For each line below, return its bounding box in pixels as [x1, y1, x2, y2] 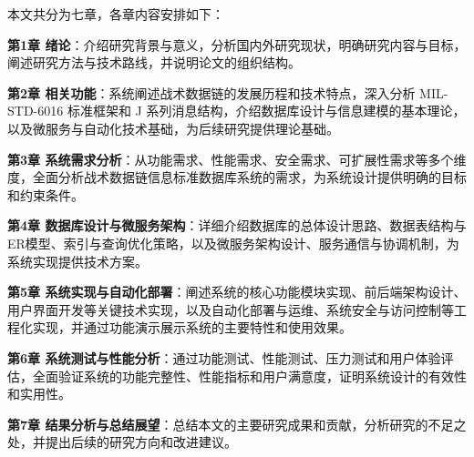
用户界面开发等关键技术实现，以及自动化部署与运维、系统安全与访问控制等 [7, 300, 454, 319]
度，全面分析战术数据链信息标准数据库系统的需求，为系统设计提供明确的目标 [7, 168, 467, 187]
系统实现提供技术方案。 [7, 251, 148, 270]
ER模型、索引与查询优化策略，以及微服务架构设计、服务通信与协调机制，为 [7, 233, 459, 252]
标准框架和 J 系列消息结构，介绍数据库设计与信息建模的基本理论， [67, 101, 466, 120]
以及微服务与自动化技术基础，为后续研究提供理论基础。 [7, 118, 339, 137]
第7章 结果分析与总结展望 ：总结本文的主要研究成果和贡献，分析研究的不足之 [7, 414, 467, 433]
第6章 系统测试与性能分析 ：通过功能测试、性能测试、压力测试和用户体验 [7, 348, 441, 367]
